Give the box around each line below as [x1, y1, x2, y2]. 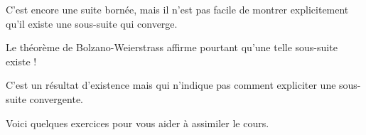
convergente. [29, 91, 83, 106]
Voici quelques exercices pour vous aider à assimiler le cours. [6, 115, 269, 130]
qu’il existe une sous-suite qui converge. [6, 16, 178, 31]
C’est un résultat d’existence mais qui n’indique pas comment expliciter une [6, 77, 336, 92]
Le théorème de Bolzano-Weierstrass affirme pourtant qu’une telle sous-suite [6, 40, 338, 55]
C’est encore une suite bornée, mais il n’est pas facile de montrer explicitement [6, 2, 349, 16]
